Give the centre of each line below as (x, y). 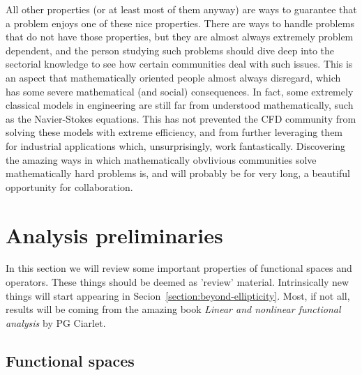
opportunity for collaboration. (69, 186)
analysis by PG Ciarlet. (56, 322)
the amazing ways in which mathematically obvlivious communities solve (161, 159)
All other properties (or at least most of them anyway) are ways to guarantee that (181, 9)
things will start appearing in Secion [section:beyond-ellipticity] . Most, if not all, (178, 295)
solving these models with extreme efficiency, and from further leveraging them (174, 132)
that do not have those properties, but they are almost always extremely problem (180, 37)
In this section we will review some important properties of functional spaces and (179, 268)
